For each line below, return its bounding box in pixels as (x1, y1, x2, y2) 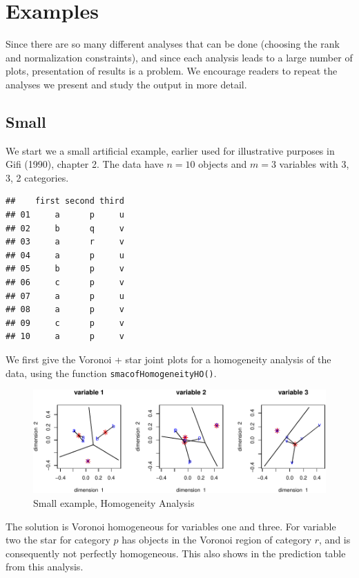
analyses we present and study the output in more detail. (6, 77, 247, 91)
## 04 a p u (6, 250, 124, 260)
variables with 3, (279, 157, 349, 171)
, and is (319, 532, 351, 547)
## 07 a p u (6, 291, 124, 301)
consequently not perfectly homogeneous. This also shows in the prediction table (6, 546, 346, 560)
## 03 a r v (6, 237, 124, 247)
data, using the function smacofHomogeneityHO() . (6, 365, 217, 380)
